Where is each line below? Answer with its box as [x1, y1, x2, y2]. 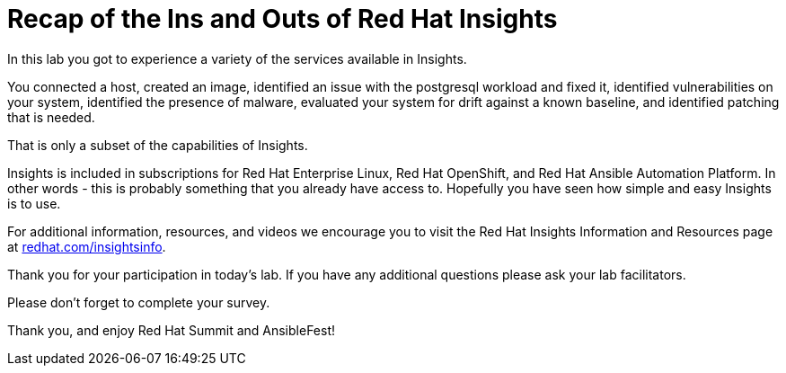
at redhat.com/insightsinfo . [7, 238, 166, 254]
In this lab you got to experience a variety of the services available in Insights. [7, 50, 467, 67]
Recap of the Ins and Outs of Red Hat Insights [7, 4, 558, 34]
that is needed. [7, 109, 95, 125]
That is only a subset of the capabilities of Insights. [7, 137, 308, 153]
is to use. [7, 195, 61, 211]
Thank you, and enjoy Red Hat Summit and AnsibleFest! [7, 322, 336, 338]
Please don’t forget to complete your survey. [7, 294, 270, 310]
